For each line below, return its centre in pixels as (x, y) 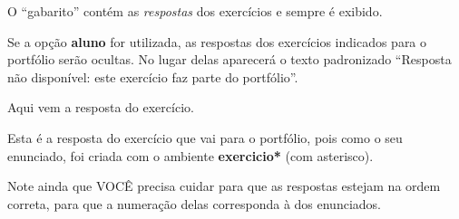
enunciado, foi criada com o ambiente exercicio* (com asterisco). (190, 155)
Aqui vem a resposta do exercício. (101, 107)
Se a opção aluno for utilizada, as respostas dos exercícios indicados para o (217, 41)
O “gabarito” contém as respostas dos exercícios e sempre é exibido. (195, 11)
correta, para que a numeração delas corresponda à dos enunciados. (194, 203)
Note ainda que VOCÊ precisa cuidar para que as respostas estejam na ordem (224, 186)
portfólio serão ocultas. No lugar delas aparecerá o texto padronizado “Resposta (229, 59)
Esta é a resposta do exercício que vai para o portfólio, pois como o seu (205, 137)
